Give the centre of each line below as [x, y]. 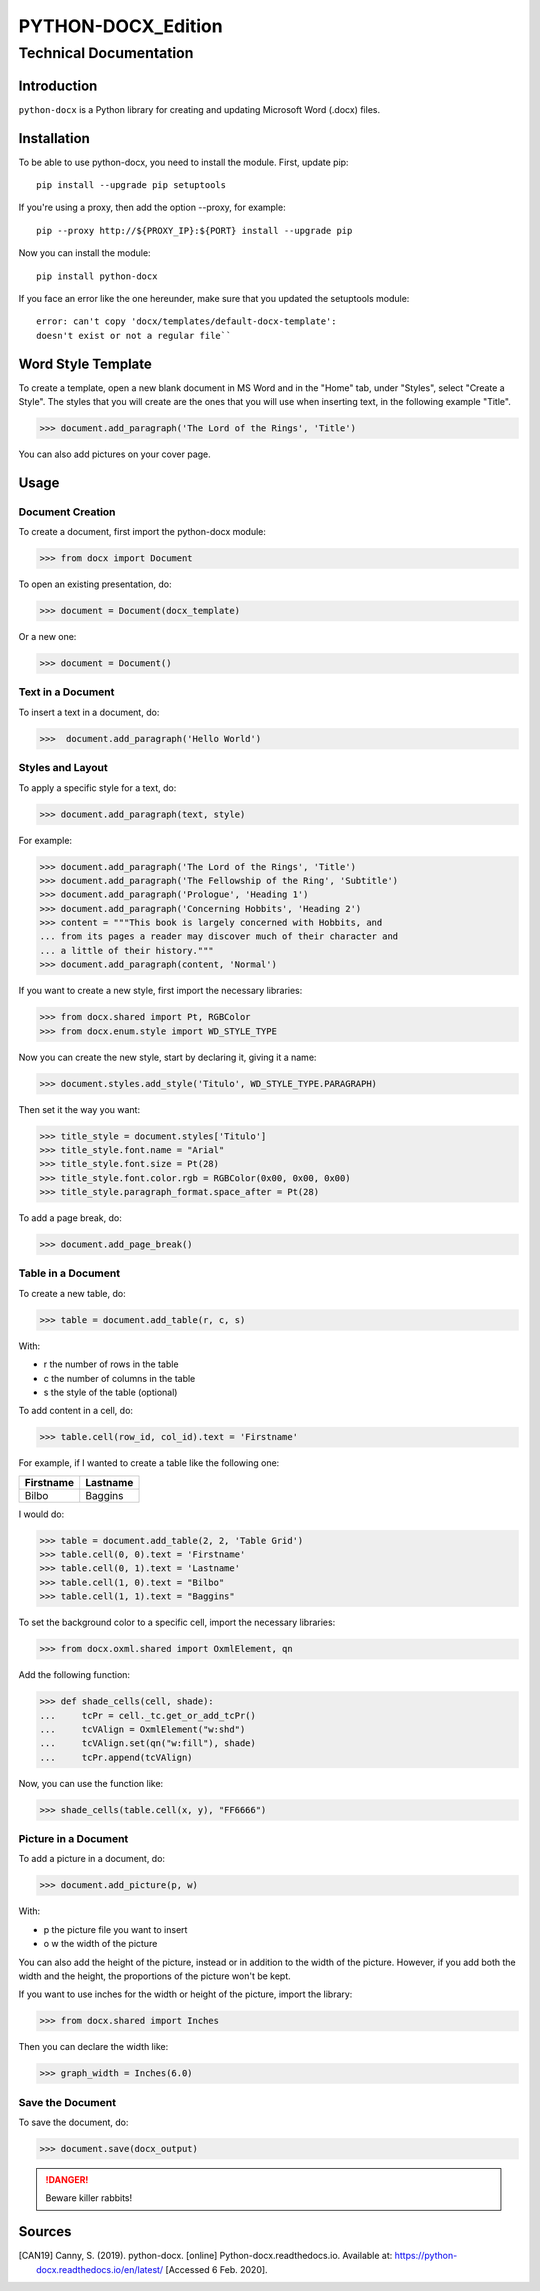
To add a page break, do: [70, 1218]
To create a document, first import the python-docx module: [142, 532]
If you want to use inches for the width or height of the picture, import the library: [185, 1994]
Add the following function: [74, 1675]
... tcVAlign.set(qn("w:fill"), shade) [148, 1743]
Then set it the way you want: [79, 1109]
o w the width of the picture [100, 1944]
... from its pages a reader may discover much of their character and [219, 936]
